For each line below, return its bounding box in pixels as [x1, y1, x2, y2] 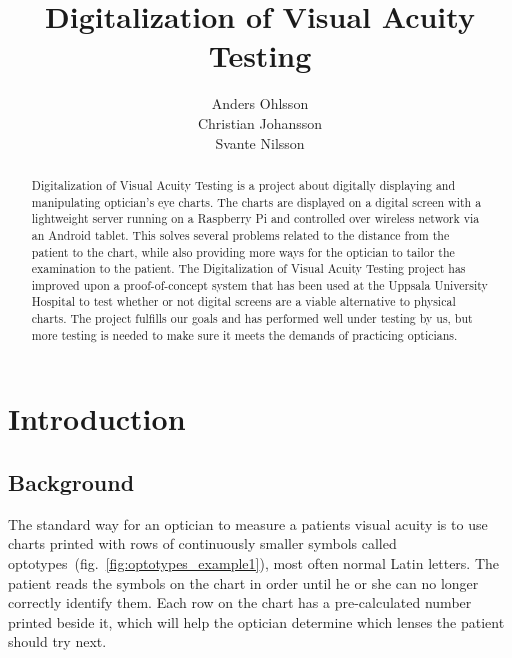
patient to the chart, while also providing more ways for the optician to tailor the [31, 243, 455, 260]
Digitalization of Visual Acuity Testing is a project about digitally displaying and [31, 176, 456, 193]
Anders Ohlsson [211, 93, 309, 114]
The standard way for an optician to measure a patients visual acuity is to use [8, 513, 488, 534]
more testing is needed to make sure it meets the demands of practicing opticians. [31, 326, 458, 343]
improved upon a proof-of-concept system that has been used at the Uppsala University [31, 276, 488, 293]
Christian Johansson [197, 112, 323, 133]
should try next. [8, 631, 107, 652]
